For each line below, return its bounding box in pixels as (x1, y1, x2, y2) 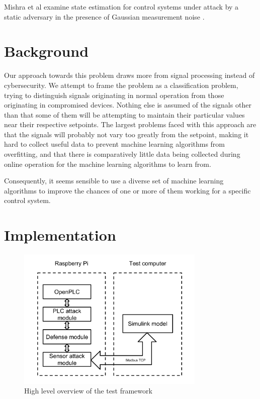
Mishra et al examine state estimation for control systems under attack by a (4, 2, 239, 12)
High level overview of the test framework (24, 385, 152, 396)
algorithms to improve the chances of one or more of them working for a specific (4, 185, 251, 195)
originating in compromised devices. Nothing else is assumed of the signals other (4, 99, 251, 110)
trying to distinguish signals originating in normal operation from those (4, 89, 224, 100)
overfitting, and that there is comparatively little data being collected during (4, 149, 240, 159)
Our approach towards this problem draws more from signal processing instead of (4, 70, 255, 80)
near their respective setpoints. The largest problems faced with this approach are (4, 119, 256, 130)
